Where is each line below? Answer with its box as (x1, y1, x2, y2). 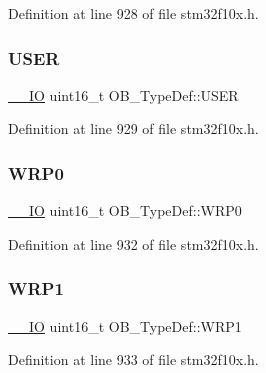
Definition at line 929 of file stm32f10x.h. (8, 118, 259, 139)
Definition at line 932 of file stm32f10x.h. (8, 233, 259, 254)
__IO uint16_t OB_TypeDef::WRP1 (8, 315, 242, 336)
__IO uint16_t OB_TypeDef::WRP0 (8, 200, 242, 221)
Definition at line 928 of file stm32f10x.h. (8, 3, 259, 23)
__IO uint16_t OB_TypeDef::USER (8, 84, 239, 105)
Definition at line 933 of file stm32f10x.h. (8, 349, 259, 370)
